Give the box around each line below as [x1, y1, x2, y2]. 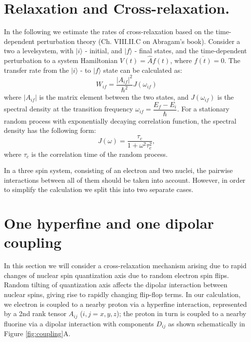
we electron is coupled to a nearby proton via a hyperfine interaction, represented [4, 299, 247, 309]
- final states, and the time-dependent [135, 45, 247, 56]
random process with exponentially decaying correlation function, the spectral [4, 115, 236, 126]
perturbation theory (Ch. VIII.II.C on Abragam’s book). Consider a [37, 36, 240, 46]
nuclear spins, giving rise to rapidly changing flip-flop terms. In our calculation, [4, 289, 241, 299]
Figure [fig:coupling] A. [4, 328, 71, 339]
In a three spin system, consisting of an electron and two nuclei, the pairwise [4, 165, 233, 175]
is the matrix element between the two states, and [39, 92, 189, 102]
